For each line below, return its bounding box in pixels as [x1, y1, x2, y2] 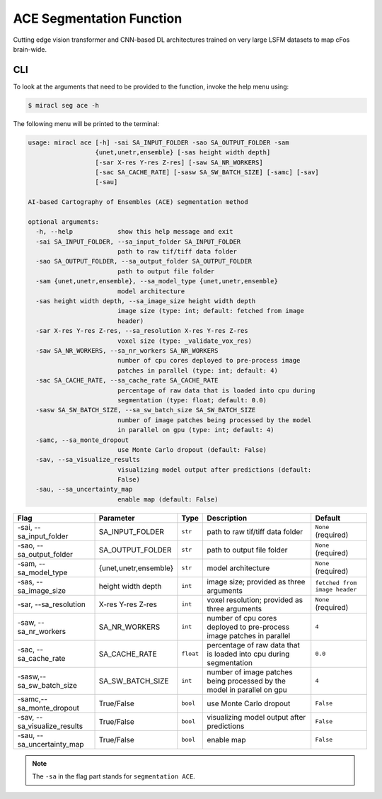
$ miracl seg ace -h [28, 101, 99, 109]
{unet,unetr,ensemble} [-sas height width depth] [95, 149, 271, 157]
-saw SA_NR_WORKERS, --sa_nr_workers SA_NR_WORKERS [35, 347, 219, 354]
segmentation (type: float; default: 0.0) [117, 396, 267, 404]
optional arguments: [28, 217, 99, 226]
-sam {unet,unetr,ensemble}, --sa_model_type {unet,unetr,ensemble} [35, 277, 279, 285]
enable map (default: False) [117, 495, 219, 503]
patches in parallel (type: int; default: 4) [117, 366, 279, 375]
